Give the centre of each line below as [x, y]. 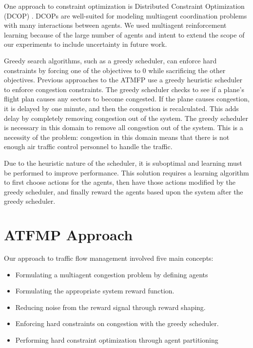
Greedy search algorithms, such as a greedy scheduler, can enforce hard [110, 60]
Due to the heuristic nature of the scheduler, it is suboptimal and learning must [123, 163]
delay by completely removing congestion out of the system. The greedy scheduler [126, 118]
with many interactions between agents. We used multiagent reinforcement [115, 25]
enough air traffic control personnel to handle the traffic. [88, 146]
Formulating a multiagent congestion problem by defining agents [112, 274]
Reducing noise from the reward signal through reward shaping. [110, 307]
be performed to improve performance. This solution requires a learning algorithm [126, 172]
